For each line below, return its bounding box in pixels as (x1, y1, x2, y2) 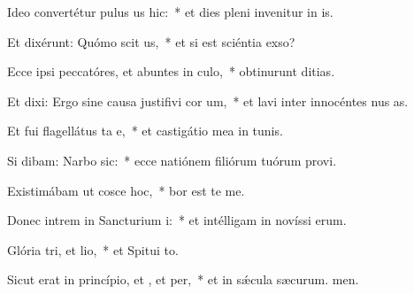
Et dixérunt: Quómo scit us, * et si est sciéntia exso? (7, 32, 295, 50)
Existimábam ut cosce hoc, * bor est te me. (7, 181, 245, 199)
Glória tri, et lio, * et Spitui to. (7, 240, 179, 259)
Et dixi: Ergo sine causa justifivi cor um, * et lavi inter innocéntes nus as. (7, 91, 409, 110)
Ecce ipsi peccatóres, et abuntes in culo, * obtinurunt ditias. (7, 62, 335, 81)
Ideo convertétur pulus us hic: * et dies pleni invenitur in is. (7, 3, 333, 20)
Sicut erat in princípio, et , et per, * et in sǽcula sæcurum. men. (7, 270, 359, 289)
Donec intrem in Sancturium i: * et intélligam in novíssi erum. (7, 211, 347, 229)
